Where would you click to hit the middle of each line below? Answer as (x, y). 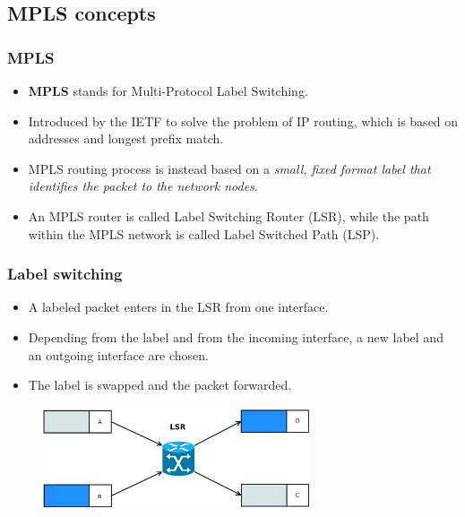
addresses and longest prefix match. (126, 138)
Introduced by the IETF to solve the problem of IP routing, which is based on (243, 121)
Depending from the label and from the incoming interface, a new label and (236, 336)
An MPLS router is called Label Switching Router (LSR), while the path (228, 215)
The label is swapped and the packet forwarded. (160, 385)
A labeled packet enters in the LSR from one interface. (178, 307)
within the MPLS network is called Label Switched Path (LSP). (204, 233)
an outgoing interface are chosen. (119, 354)
